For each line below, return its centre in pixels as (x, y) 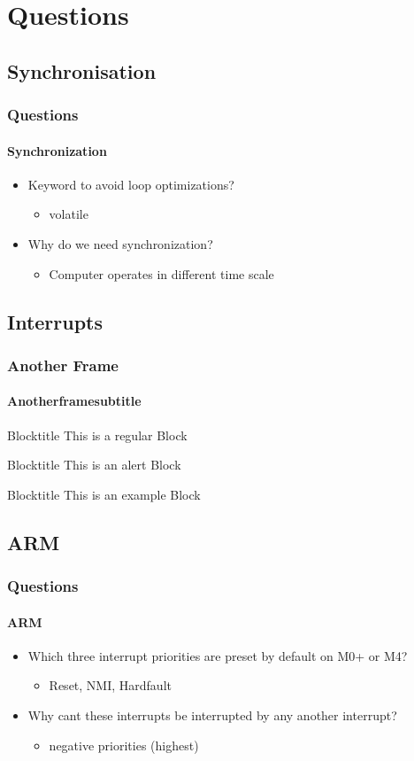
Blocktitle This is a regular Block (97, 435)
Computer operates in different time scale (161, 273)
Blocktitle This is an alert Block (94, 465)
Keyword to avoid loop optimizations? (131, 184)
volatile (69, 214)
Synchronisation (82, 70)
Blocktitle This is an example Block (104, 494)
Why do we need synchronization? (120, 243)
